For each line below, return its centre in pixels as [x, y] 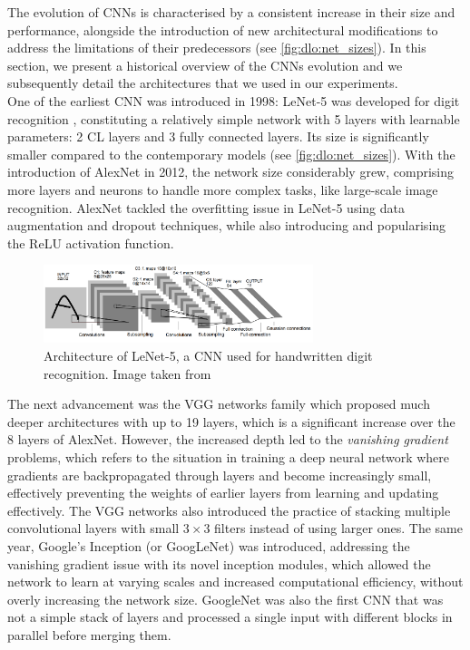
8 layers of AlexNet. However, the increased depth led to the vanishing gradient [228, 439]
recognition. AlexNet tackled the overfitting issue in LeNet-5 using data [206, 207]
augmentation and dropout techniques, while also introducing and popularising [227, 225]
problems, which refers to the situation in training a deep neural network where [229, 457]
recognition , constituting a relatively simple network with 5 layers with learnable [234, 118]
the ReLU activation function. [91, 243]
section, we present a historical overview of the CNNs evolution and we [205, 65]
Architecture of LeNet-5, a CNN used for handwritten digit [208, 356]
